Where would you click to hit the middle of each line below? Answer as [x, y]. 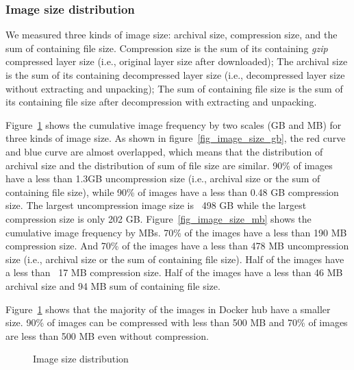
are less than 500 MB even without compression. [107, 335]
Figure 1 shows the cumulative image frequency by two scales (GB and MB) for [174, 124]
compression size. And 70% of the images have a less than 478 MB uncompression [177, 246]
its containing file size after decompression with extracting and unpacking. [161, 102]
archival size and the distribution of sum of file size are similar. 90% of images [169, 165]
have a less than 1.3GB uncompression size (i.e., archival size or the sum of [163, 178]
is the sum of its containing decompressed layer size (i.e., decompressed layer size [175, 75]
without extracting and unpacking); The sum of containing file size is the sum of [174, 88]
